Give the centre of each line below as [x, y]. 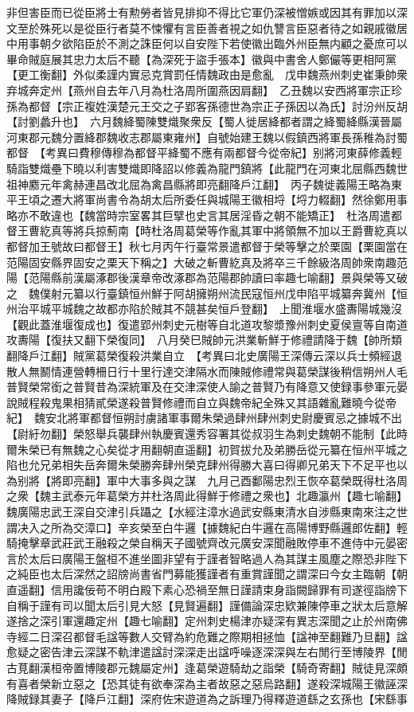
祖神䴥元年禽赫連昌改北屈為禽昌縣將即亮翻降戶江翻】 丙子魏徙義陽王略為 [199, 184]
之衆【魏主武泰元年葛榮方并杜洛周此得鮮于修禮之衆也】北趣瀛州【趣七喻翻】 [207, 496]
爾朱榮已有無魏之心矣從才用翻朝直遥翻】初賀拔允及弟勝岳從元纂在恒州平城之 [207, 449]
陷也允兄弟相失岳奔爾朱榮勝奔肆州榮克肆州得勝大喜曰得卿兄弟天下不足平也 [201, 465]
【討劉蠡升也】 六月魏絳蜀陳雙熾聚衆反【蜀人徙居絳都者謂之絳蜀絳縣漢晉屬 [204, 121]
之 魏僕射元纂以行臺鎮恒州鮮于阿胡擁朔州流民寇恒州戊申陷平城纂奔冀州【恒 [207, 293]
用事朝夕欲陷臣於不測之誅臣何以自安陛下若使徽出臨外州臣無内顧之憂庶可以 [212, 43]
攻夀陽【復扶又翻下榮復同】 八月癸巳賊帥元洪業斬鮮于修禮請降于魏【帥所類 [204, 340]
